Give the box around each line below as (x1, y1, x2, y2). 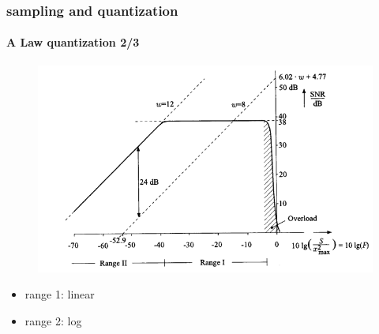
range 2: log (24, 313, 82, 328)
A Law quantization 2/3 (6, 34, 140, 51)
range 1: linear (24, 286, 95, 302)
